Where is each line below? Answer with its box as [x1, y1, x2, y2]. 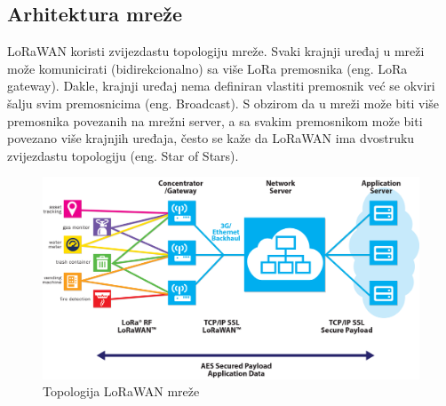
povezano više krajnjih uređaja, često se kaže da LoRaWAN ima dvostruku [7, 129, 415, 147]
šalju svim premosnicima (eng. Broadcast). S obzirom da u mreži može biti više [7, 93, 440, 112]
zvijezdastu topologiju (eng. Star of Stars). [7, 146, 239, 164]
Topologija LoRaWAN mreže [43, 382, 200, 401]
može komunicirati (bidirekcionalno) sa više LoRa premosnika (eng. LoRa [7, 59, 408, 77]
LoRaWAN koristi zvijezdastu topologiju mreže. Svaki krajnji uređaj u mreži [7, 42, 425, 60]
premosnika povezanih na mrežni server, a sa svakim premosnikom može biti [7, 111, 423, 130]
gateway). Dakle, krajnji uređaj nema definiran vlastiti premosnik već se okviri [7, 76, 435, 95]
